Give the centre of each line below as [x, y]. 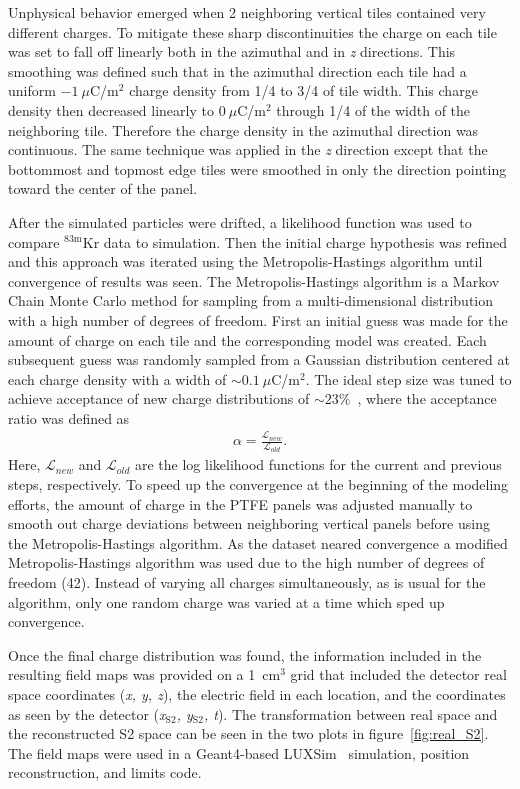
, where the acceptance [427, 398]
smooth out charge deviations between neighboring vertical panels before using [249, 523]
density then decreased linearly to [111, 109]
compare [34, 241]
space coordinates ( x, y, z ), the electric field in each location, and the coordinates [257, 693]
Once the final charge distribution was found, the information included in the [245, 654]
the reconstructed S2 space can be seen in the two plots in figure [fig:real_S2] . [248, 733]
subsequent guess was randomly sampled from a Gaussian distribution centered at [259, 359]
